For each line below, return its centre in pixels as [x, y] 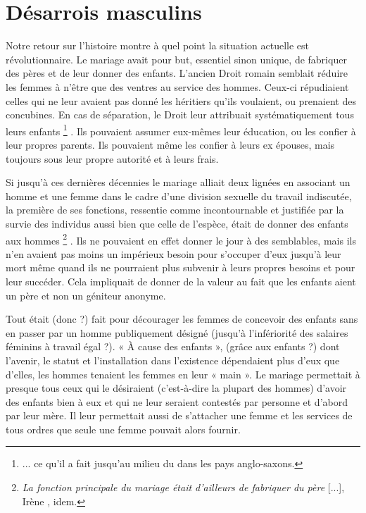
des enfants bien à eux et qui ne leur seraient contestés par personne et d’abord [177, 401]
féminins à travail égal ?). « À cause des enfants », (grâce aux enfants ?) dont [173, 346]
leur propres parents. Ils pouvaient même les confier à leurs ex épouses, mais [170, 144]
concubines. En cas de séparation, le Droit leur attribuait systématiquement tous [180, 115]
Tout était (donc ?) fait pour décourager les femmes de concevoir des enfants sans [182, 319]
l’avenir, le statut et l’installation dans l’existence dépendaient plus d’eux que [173, 360]
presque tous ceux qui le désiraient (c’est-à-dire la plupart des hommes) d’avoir [176, 388]
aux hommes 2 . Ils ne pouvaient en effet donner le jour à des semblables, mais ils [181, 239]
